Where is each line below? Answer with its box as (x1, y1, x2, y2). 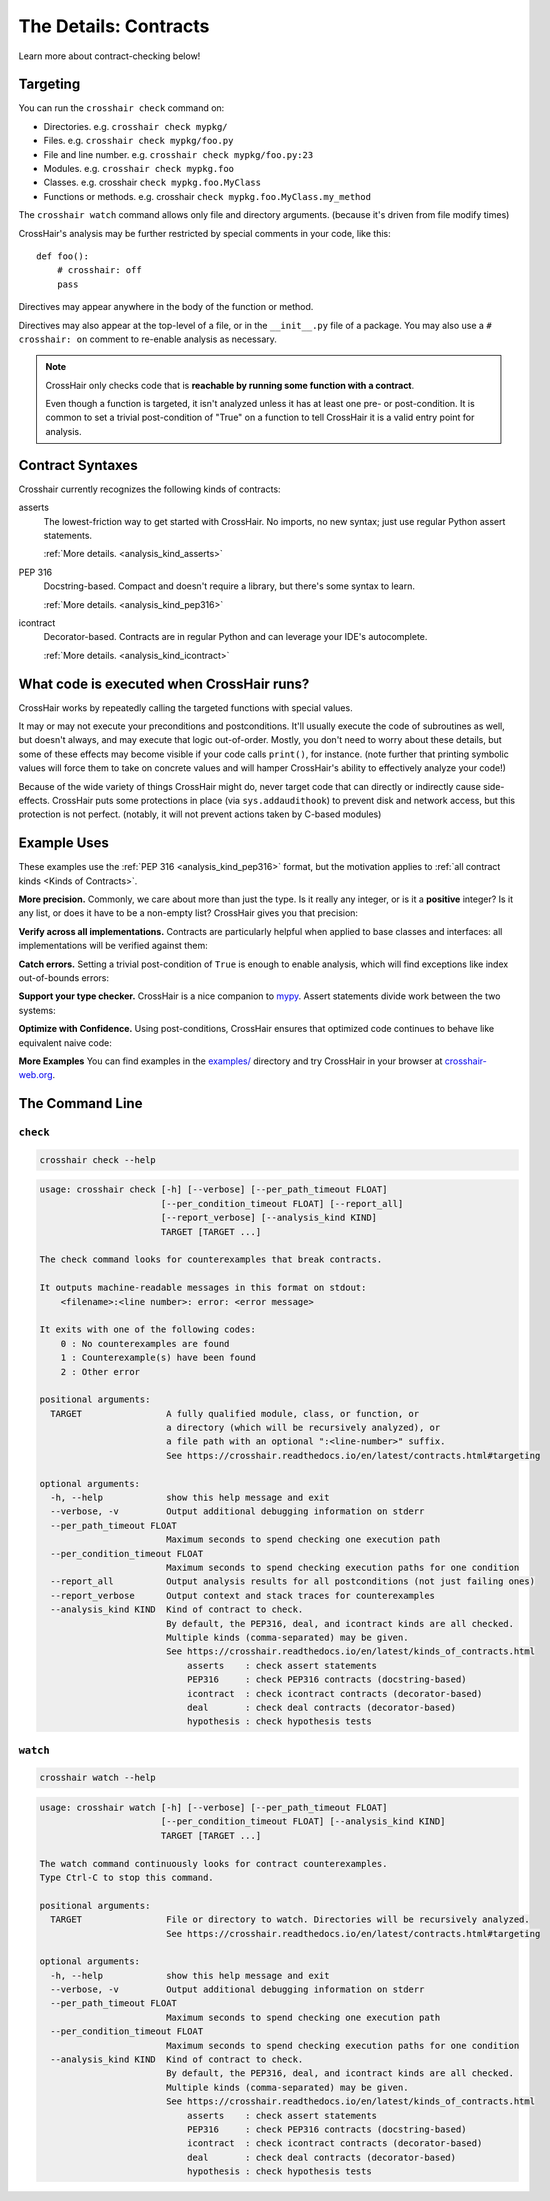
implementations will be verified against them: (18, 940, 209, 952)
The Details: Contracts (18, 15, 210, 37)
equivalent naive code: (18, 1036, 112, 1049)
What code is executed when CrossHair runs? (18, 675, 310, 692)
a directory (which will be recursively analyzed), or (165, 1422, 441, 1434)
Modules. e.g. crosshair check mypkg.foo (43, 163, 235, 175)
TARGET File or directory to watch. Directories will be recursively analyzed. (50, 1914, 530, 1925)
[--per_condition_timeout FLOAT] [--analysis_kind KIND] (160, 1816, 446, 1827)
